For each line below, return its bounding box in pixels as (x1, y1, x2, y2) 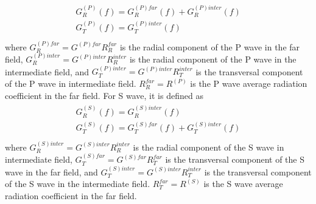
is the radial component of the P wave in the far (119, 40, 300, 53)
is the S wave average (203, 177, 283, 190)
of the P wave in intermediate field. (5, 77, 136, 90)
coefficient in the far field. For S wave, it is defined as (5, 89, 203, 101)
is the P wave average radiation (190, 77, 307, 90)
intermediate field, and (5, 65, 90, 78)
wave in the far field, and (5, 165, 98, 178)
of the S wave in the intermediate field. (5, 177, 150, 190)
